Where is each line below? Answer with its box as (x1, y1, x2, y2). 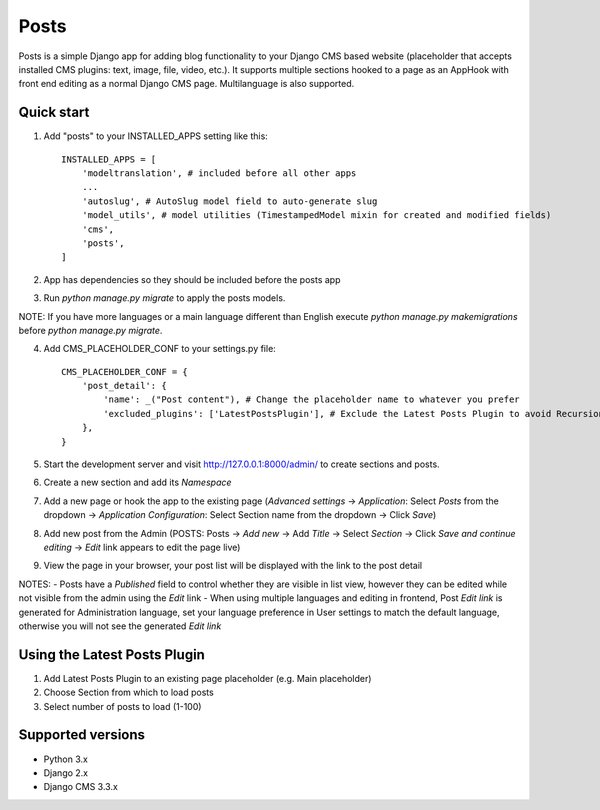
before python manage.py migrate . (18, 324, 163, 336)
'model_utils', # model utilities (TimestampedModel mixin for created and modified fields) (81, 210, 552, 221)
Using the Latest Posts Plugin (18, 646, 205, 663)
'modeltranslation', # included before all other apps (81, 168, 357, 179)
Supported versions (18, 726, 145, 744)
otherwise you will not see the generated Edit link (18, 620, 222, 632)
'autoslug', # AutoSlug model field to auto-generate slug (81, 195, 378, 207)
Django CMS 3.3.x (43, 781, 119, 793)
